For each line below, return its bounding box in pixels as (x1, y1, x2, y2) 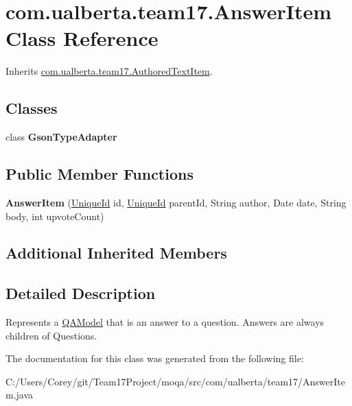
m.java (5, 387, 34, 402)
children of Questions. (5, 328, 97, 342)
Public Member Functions (5, 163, 193, 184)
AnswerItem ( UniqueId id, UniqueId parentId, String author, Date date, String (5, 195, 347, 209)
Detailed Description (5, 283, 156, 304)
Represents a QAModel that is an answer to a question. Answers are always (5, 315, 325, 329)
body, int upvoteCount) (5, 208, 104, 223)
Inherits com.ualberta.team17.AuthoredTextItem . (5, 64, 213, 78)
